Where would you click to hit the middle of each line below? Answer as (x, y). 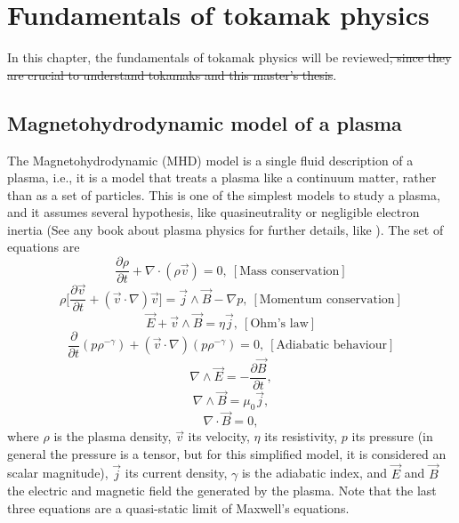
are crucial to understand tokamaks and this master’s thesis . (172, 74)
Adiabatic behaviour (332, 346)
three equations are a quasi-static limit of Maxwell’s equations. (178, 507)
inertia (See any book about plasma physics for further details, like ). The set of (225, 229)
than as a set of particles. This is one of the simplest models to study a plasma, (224, 194)
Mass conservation (290, 271)
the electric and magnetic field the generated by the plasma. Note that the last (222, 491)
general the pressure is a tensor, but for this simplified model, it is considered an (227, 453)
